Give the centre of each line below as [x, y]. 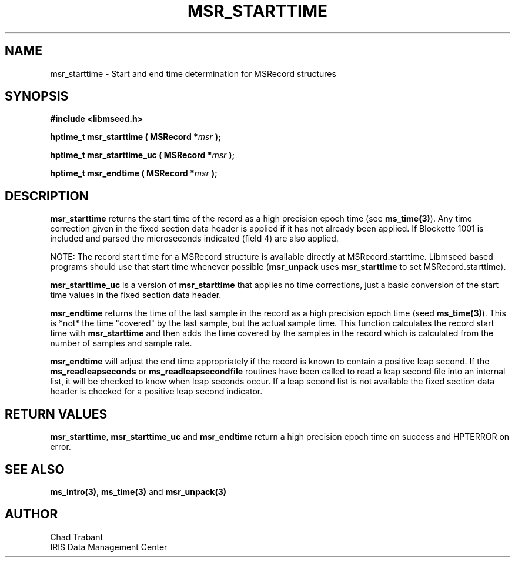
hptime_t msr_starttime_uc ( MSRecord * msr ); [143, 155]
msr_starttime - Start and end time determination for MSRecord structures [193, 73]
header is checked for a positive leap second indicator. [156, 392]
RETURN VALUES [56, 414]
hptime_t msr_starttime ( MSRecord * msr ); [136, 137]
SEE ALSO [35, 469]
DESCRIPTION [47, 196]
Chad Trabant [77, 537]
